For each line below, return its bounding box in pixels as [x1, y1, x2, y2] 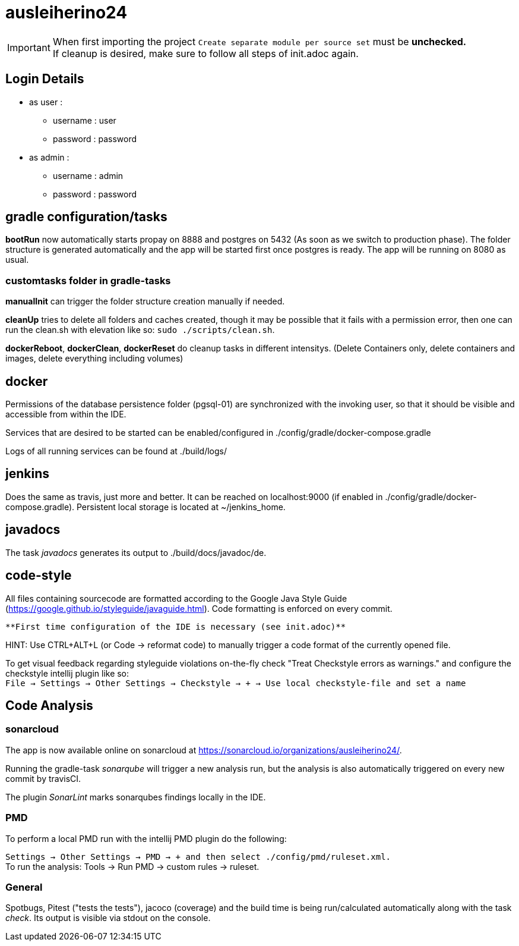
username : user [53, 115, 116, 125]
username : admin [53, 170, 124, 181]
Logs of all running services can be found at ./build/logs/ [5, 446, 227, 457]
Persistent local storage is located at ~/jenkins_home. [76, 501, 286, 512]
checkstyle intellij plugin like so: [5, 668, 129, 678]
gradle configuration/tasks [5, 209, 167, 225]
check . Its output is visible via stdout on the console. [5, 913, 211, 923]
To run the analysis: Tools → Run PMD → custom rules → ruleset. [5, 861, 259, 872]
